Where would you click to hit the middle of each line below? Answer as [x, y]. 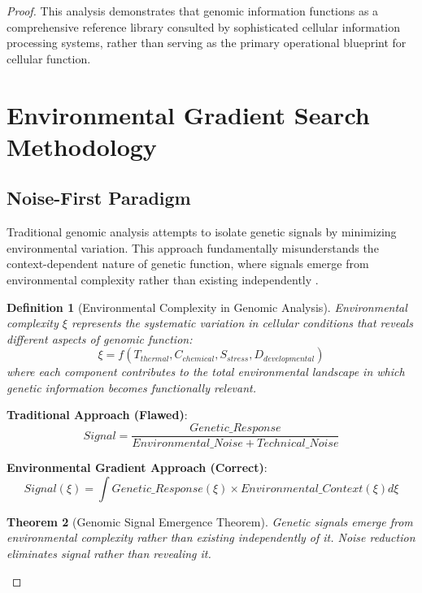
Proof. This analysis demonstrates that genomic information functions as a [193, 11]
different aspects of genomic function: [100, 338]
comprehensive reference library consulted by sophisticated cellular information [203, 26]
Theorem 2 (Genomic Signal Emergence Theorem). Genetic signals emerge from [210, 521]
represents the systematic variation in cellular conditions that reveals [242, 323]
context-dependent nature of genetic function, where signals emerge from [188, 264]
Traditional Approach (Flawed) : [97, 415]
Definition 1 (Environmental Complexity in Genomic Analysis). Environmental [207, 307]
